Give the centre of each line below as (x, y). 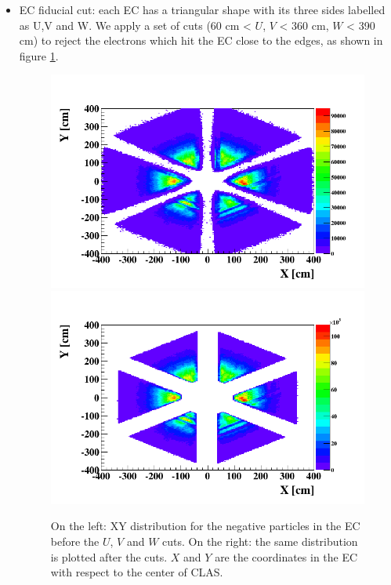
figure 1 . (39, 55)
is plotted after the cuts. (109, 556)
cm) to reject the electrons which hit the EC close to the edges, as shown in (201, 40)
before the (75, 541)
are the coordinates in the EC (286, 556)
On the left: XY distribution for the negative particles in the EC (205, 526)
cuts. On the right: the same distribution (260, 541)
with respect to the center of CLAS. (137, 572)
